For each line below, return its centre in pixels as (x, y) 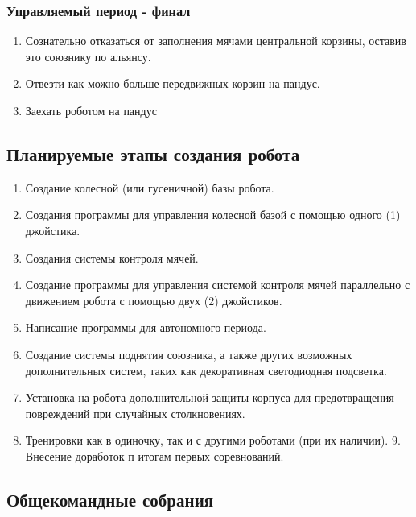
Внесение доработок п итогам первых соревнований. (154, 455)
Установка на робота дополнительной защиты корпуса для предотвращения (210, 397)
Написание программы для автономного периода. (146, 327)
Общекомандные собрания (110, 499)
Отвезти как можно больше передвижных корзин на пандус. (173, 83)
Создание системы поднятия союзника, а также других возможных (189, 354)
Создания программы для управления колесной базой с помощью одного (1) (213, 215)
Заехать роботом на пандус (91, 110)
